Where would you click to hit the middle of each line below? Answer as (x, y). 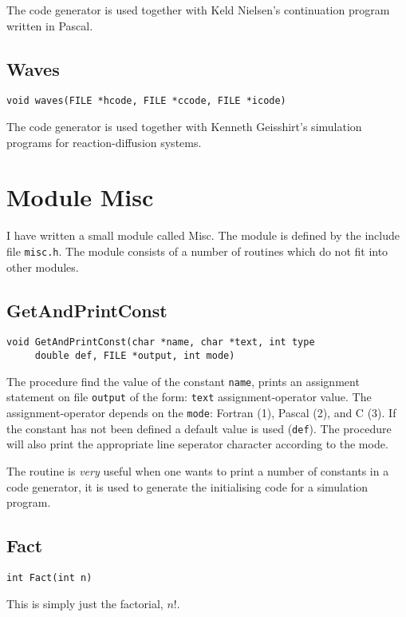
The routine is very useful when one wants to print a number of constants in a (198, 470)
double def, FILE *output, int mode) (135, 356)
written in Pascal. (50, 25)
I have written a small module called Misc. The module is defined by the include (203, 235)
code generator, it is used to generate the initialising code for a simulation (187, 486)
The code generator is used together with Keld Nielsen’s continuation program (198, 10)
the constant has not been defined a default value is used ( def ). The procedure (199, 428)
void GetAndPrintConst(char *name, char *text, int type (161, 342)
